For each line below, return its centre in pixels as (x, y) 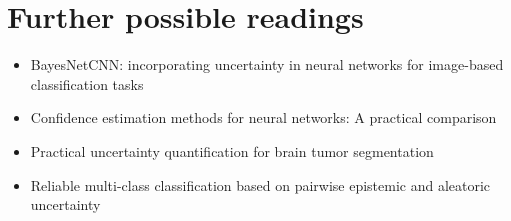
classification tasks (87, 83)
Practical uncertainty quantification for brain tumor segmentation (232, 150)
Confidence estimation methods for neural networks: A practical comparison (263, 117)
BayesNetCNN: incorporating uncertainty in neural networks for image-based (267, 64)
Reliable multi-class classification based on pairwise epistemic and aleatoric (260, 184)
